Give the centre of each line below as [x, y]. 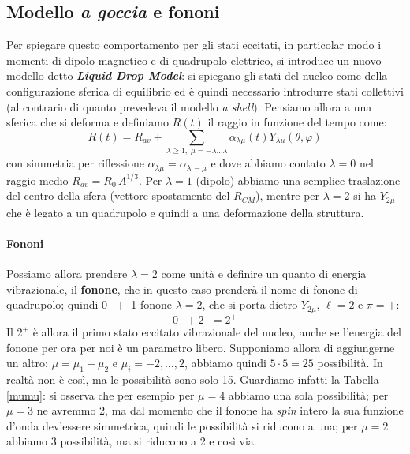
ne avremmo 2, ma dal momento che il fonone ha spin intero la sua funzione [220, 410]
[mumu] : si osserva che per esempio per [101, 394]
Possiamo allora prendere [67, 273]
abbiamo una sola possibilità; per [308, 394]
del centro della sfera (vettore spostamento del [118, 195]
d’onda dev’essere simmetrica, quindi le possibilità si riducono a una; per [182, 425]
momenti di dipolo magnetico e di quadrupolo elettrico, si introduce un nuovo [194, 60]
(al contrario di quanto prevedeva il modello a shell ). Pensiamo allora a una [189, 106]
